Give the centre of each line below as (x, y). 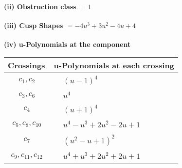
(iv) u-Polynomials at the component (67, 44)
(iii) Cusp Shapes (34, 25)
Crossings (27, 65)
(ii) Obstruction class (40, 6)
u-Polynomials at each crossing (114, 65)
